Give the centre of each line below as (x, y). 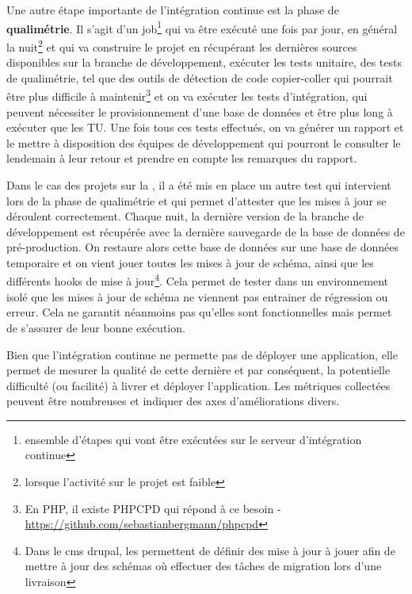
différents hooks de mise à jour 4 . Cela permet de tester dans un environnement (198, 280)
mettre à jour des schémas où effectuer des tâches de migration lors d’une (203, 566)
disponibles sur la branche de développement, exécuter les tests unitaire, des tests (204, 62)
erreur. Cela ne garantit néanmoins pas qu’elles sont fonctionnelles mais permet (199, 312)
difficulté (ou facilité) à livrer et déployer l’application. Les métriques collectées (198, 385)
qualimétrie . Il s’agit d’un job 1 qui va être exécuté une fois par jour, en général (202, 27)
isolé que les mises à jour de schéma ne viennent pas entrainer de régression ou (197, 296)
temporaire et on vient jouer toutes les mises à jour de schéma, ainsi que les (190, 262)
